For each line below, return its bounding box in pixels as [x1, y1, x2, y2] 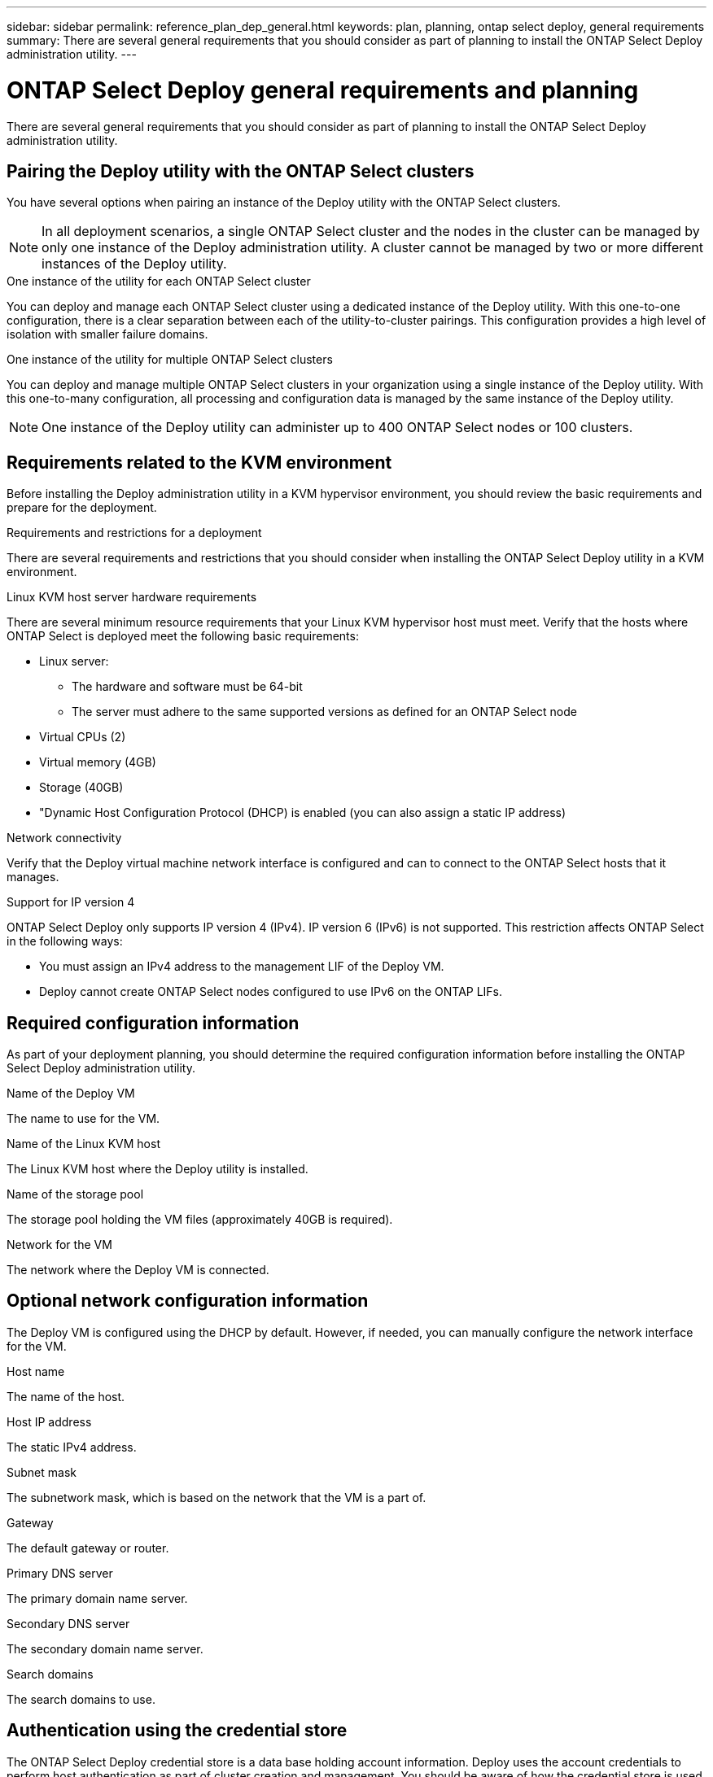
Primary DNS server [7, 1565, 113, 1580]
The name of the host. [7, 1389, 125, 1404]
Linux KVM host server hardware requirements [7, 590, 257, 605]
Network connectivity [7, 831, 122, 845]
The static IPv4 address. [7, 1439, 137, 1454]
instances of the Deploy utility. [42, 255, 227, 273]
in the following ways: [7, 934, 123, 949]
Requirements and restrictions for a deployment [7, 526, 262, 540]
